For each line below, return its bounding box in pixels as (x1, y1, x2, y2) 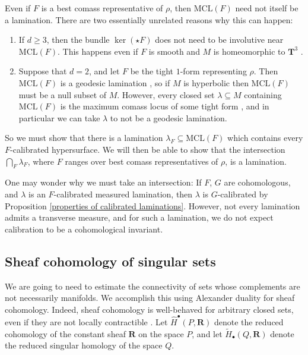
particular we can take (18, 111, 100, 124)
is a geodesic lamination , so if (60, 76, 170, 89)
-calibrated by (217, 187, 268, 200)
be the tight (130, 65, 174, 77)
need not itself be (235, 2, 299, 14)
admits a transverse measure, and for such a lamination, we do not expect (5, 211, 274, 224)
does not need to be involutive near (155, 33, 284, 46)
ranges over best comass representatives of (65, 155, 218, 167)
